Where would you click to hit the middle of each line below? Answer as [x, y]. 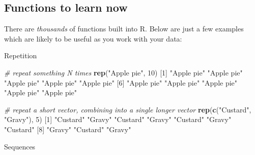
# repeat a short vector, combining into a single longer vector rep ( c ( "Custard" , [128, 109]
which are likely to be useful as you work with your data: [93, 38]
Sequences [20, 146]
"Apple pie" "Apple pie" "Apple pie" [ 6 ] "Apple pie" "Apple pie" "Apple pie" [121, 82]
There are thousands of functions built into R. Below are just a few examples [124, 29]
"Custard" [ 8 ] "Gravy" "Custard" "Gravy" [68, 129]
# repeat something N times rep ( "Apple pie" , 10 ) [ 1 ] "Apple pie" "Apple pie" [123, 72]
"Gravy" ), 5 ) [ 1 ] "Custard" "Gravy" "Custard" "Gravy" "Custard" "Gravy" [118, 119]
